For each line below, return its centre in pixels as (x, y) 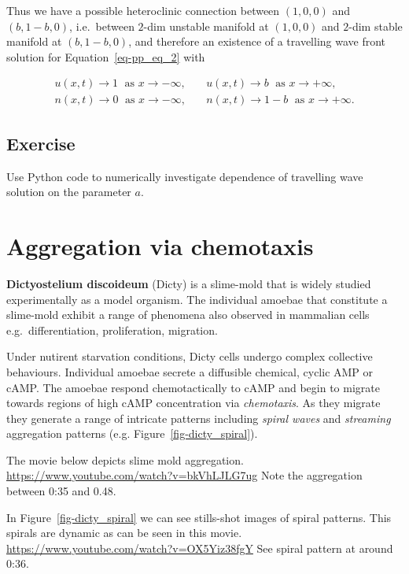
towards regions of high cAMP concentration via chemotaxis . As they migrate (193, 403)
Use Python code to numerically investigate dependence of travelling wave (185, 176)
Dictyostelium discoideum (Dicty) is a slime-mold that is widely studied (189, 283)
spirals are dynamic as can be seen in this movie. (124, 533)
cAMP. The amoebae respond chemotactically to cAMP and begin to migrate (193, 387)
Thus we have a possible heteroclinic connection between (143, 10)
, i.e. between (102, 26)
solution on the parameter (69, 192)
